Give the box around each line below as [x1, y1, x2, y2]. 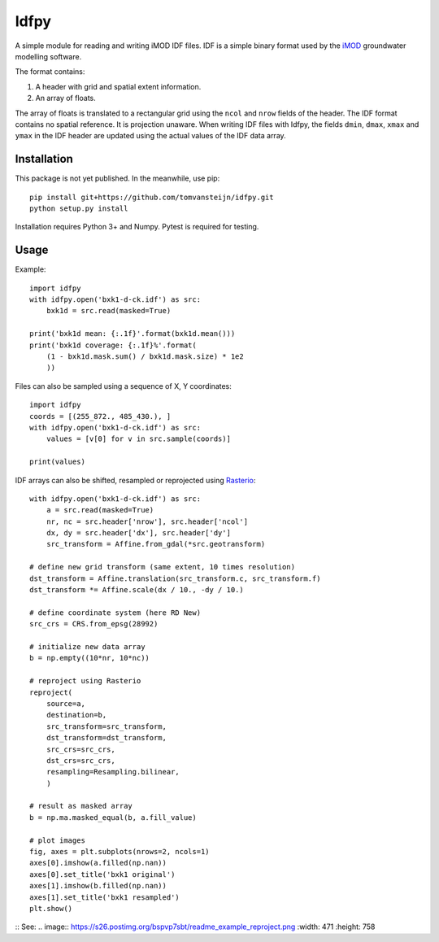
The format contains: [15, 67, 85, 76]
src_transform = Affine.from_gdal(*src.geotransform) [46, 539, 266, 549]
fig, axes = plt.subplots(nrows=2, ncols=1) [29, 847, 211, 857]
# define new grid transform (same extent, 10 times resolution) [29, 562, 296, 572]
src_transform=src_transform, [46, 722, 167, 731]
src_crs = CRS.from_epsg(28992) [29, 619, 159, 629]
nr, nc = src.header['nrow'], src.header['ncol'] [46, 517, 248, 526]
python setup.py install [29, 203, 128, 213]
